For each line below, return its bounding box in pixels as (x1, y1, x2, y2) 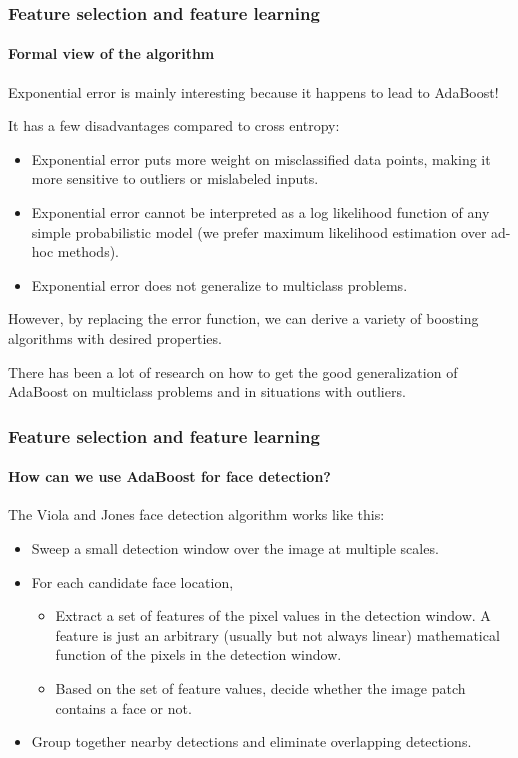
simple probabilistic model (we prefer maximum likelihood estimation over (31, 221, 487, 242)
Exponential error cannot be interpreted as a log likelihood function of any (31, 202, 490, 223)
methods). (57, 241, 119, 262)
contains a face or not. (55, 697, 192, 718)
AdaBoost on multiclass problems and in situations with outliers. (8, 381, 406, 402)
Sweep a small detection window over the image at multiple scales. (31, 538, 439, 558)
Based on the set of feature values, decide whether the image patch (55, 677, 466, 698)
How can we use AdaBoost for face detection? (8, 466, 331, 487)
